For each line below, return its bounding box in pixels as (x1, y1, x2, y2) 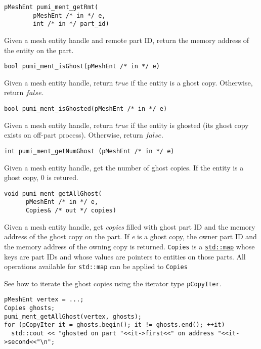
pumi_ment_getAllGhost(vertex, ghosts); (4, 313, 142, 320)
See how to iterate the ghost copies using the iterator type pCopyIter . (4, 278, 222, 288)
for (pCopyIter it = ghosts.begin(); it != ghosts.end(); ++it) (4, 321, 225, 329)
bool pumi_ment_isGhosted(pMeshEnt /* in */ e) (4, 105, 167, 112)
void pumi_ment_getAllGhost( (4, 190, 102, 197)
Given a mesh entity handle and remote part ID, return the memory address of (4, 34, 249, 45)
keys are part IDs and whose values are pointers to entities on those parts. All (4, 251, 246, 261)
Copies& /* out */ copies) (25, 207, 116, 214)
